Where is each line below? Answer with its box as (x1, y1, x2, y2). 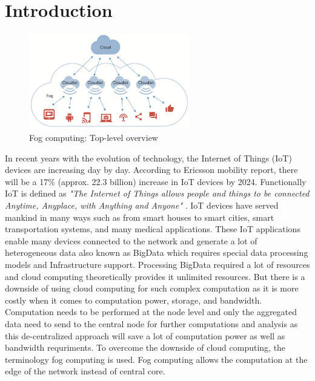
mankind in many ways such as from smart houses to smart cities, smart (5, 210, 274, 223)
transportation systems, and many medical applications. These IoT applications (5, 223, 300, 235)
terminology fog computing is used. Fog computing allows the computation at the (5, 353, 308, 365)
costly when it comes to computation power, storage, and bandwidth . (5, 293, 262, 306)
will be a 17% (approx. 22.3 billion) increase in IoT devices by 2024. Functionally (5, 175, 307, 187)
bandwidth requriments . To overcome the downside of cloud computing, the (5, 341, 286, 354)
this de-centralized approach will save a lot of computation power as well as (5, 329, 285, 342)
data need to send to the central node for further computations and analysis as (5, 317, 298, 330)
